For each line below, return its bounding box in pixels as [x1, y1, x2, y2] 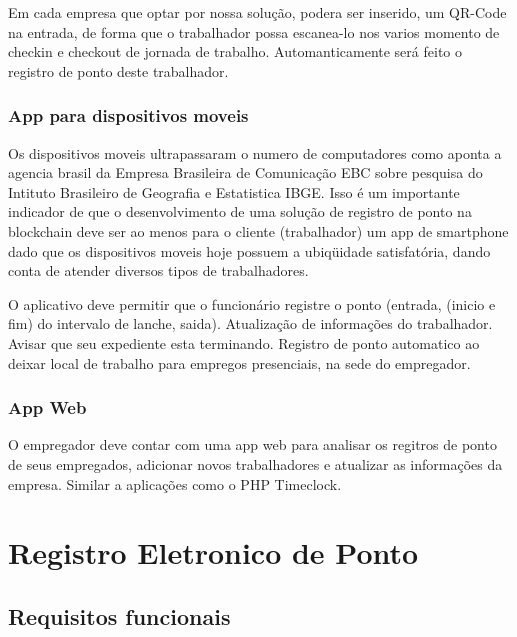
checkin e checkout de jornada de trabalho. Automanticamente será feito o [8, 41, 462, 62]
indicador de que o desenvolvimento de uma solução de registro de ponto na [8, 201, 472, 222]
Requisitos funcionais [8, 600, 231, 631]
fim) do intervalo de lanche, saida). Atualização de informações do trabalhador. [8, 313, 493, 334]
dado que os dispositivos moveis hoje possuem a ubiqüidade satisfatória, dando [8, 240, 491, 261]
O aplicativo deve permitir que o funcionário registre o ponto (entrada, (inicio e [8, 293, 496, 314]
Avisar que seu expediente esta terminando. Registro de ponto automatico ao [8, 332, 480, 353]
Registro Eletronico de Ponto [8, 532, 419, 573]
